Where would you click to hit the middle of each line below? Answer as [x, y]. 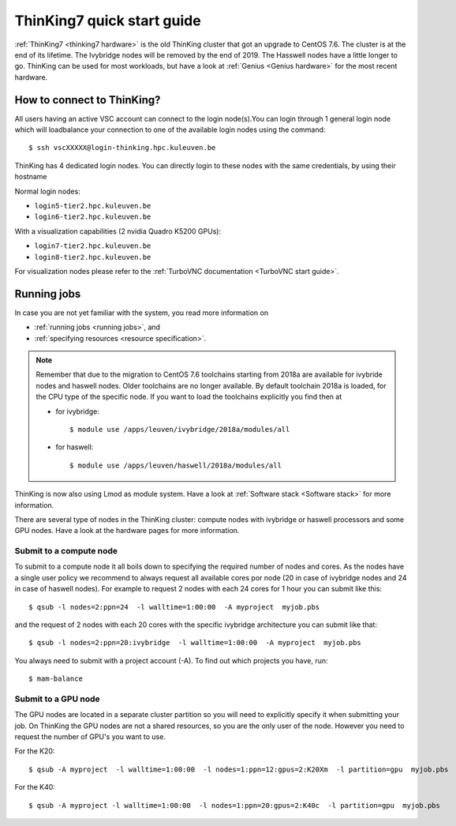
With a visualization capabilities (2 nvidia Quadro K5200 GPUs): [118, 231]
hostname [31, 177]
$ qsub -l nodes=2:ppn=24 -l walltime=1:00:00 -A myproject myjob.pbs [174, 607]
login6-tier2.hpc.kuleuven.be [93, 217]
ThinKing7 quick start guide [108, 21]
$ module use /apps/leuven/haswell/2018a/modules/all [176, 465]
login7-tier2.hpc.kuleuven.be [93, 246]
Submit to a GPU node [57, 699]
